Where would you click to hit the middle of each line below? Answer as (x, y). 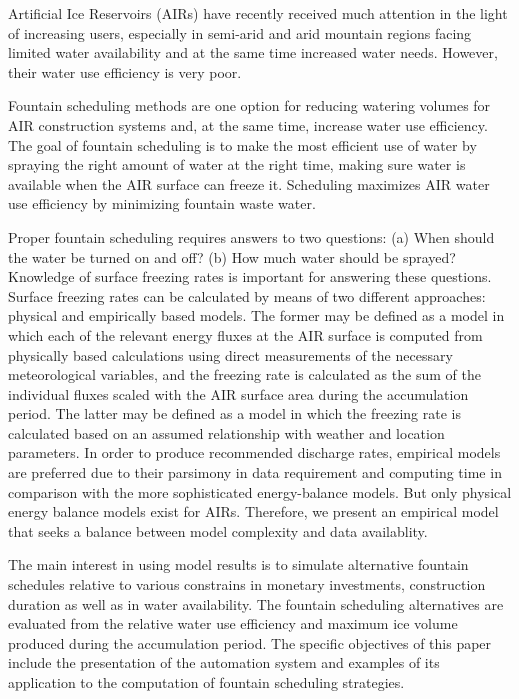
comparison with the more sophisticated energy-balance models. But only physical (260, 491)
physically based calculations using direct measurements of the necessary (230, 354)
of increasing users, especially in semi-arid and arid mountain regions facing (240, 32)
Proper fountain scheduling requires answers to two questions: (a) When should (251, 236)
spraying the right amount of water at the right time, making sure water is (237, 164)
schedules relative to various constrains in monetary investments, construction (247, 584)
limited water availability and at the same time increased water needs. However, (253, 52)
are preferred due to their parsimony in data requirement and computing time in (255, 472)
